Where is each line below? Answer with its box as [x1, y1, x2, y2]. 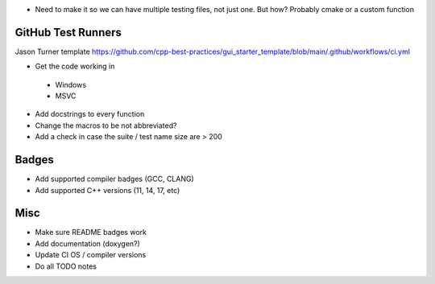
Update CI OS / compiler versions [35, 250, 147, 260]
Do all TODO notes [35, 261, 97, 271]
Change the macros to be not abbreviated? [35, 121, 177, 130]
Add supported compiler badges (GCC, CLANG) [35, 174, 195, 184]
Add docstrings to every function [35, 109, 145, 119]
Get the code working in [35, 61, 115, 72]
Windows [55, 80, 87, 89]
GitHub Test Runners [14, 25, 122, 39]
